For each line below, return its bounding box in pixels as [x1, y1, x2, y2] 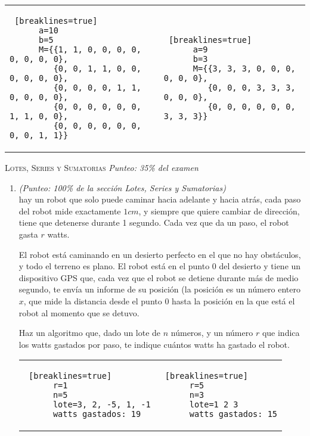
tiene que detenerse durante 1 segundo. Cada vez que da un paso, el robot [18, 216, 289, 229]
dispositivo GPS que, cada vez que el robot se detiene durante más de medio [18, 271, 299, 284]
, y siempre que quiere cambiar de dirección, [138, 204, 300, 217]
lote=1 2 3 [189, 400, 238, 410]
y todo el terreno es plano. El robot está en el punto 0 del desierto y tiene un [18, 260, 301, 272]
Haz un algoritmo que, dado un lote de [18, 326, 161, 339]
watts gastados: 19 [52, 409, 141, 419]
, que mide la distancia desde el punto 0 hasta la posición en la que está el [23, 294, 295, 307]
